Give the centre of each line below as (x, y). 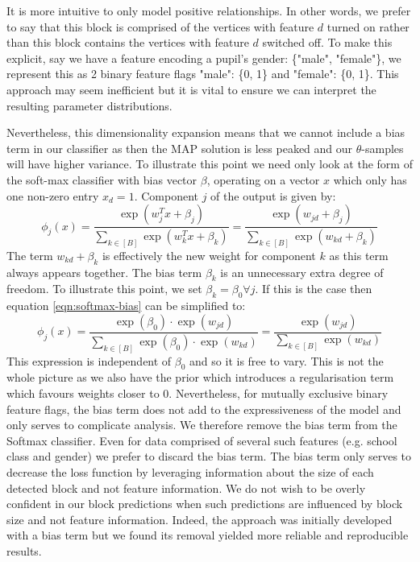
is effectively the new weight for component (209, 255)
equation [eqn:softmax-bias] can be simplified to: (126, 306)
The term (30, 255)
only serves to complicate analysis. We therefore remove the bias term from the (202, 425)
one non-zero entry (53, 195)
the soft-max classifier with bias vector (102, 179)
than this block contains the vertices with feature (128, 42)
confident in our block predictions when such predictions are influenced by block (205, 504)
